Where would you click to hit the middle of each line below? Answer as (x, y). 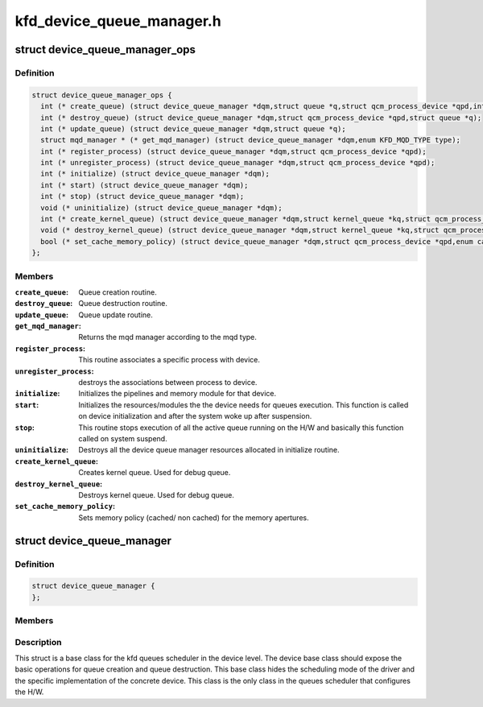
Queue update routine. (116, 315)
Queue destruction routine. (123, 304)
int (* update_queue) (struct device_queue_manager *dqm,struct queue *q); (193, 128)
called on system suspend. (123, 438)
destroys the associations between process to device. (168, 382)
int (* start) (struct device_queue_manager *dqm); (144, 185)
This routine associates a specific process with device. (169, 360)
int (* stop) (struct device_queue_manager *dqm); (142, 196)
